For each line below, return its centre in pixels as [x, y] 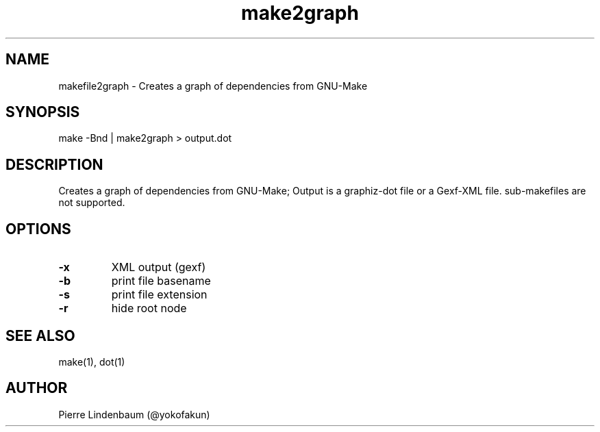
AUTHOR [37, 388]
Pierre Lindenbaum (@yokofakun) [134, 414]
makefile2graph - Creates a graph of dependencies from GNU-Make [213, 86]
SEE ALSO [40, 335]
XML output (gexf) [159, 267]
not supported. [92, 203]
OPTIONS [38, 229]
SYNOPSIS [43, 112]
